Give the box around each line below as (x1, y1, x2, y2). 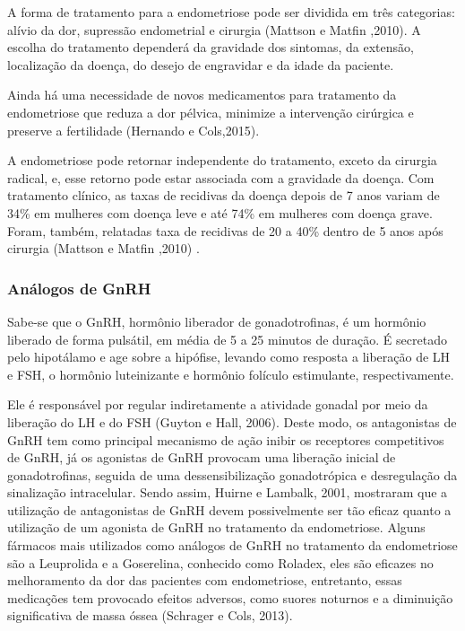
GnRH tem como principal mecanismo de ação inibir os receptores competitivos (7, 430, 444, 449)
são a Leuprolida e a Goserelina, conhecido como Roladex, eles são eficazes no (7, 553, 434, 572)
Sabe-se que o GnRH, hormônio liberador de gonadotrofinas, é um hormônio (7, 311, 426, 330)
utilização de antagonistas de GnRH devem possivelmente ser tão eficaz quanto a (7, 500, 452, 519)
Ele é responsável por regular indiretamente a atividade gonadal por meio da (7, 395, 428, 414)
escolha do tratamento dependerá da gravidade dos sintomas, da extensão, (7, 38, 414, 57)
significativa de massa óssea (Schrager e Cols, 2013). (7, 606, 293, 625)
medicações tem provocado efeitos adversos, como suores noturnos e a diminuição (7, 588, 453, 607)
